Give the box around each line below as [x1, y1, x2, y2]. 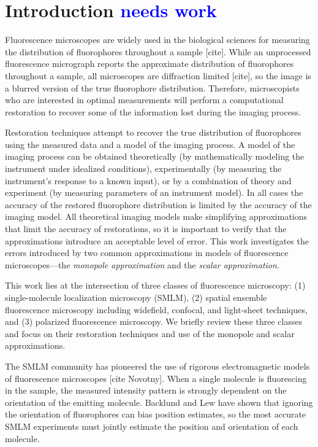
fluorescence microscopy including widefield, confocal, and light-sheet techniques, [5, 303, 308, 316]
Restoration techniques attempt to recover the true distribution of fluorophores [5, 126, 301, 139]
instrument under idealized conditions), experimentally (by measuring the [5, 162, 282, 175]
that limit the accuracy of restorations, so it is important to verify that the [5, 222, 287, 235]
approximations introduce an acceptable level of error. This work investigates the [5, 234, 309, 247]
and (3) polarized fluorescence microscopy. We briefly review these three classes [5, 315, 303, 328]
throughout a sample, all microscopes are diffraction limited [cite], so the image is [5, 69, 311, 82]
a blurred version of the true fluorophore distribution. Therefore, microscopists [5, 81, 300, 94]
